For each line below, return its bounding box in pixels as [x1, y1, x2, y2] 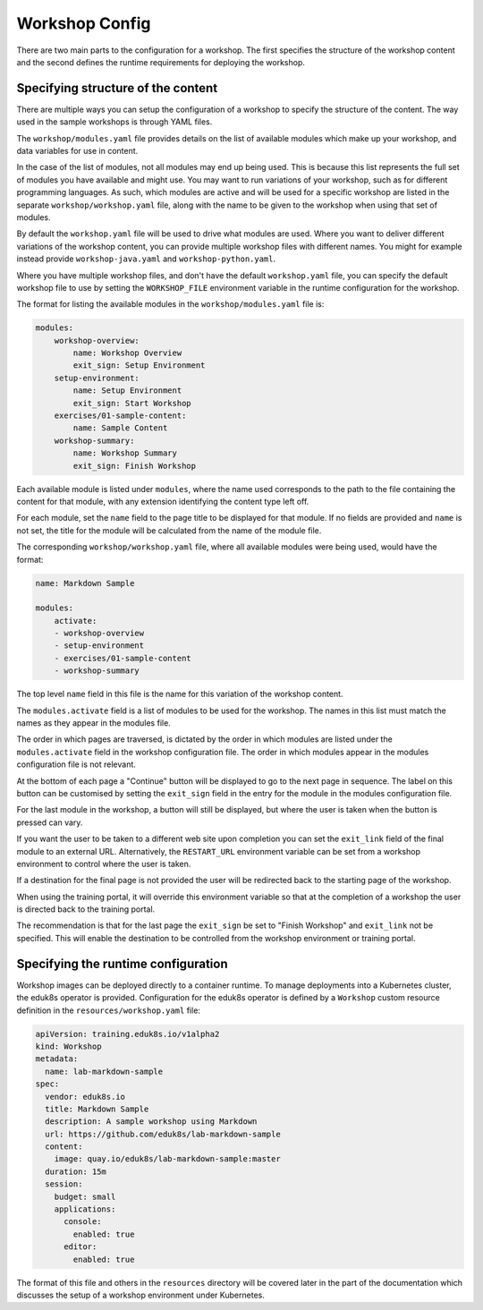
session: [45, 1179, 83, 1189]
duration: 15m [45, 1166, 107, 1177]
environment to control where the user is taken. [16, 858, 191, 869]
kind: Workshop [35, 1041, 102, 1051]
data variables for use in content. [16, 146, 139, 157]
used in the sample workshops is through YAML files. [16, 116, 213, 127]
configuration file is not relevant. [16, 759, 136, 770]
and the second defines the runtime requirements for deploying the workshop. [16, 56, 306, 67]
